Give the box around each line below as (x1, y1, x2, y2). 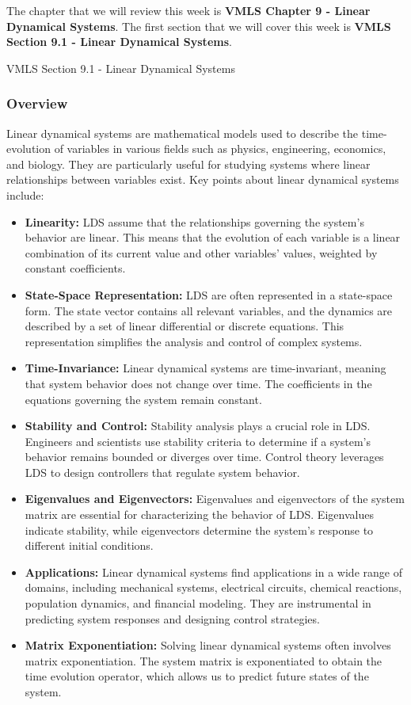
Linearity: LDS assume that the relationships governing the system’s (25, 213, 364, 230)
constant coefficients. (25, 260, 126, 276)
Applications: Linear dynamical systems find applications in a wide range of (25, 563, 402, 580)
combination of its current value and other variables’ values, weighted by (25, 244, 378, 261)
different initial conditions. (25, 537, 154, 554)
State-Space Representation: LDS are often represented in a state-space (25, 286, 393, 303)
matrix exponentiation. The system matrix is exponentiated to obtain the (25, 652, 382, 669)
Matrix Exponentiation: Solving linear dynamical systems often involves (25, 637, 391, 654)
